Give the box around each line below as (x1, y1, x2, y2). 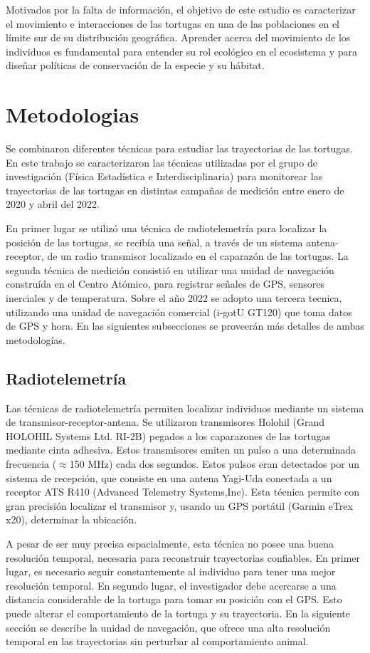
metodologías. (6, 332, 65, 347)
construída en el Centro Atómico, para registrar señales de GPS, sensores (6, 276, 324, 291)
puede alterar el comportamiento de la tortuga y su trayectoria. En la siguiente (6, 605, 350, 620)
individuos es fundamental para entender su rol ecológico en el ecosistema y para (6, 43, 358, 58)
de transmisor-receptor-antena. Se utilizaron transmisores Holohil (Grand (6, 414, 325, 429)
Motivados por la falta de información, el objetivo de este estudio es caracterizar (6, 2, 356, 16)
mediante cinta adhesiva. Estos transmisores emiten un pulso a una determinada (6, 442, 356, 457)
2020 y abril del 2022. (6, 197, 100, 211)
